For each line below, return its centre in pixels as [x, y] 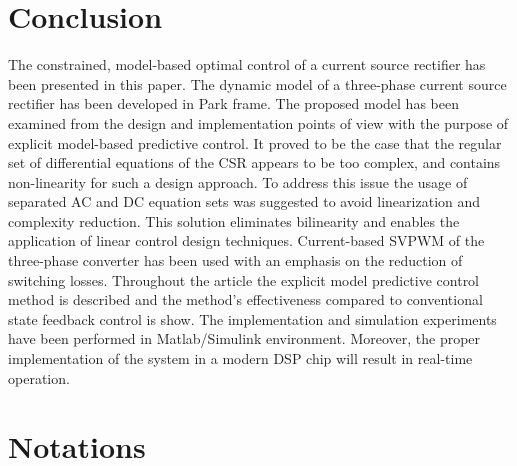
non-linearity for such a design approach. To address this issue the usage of [238, 181]
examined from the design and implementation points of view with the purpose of [258, 122]
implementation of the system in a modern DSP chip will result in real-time [240, 358]
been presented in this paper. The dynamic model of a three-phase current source [257, 83]
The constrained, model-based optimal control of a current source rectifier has [247, 64]
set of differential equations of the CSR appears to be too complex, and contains [254, 162]
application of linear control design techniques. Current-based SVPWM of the [246, 240]
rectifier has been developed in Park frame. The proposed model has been [233, 103]
